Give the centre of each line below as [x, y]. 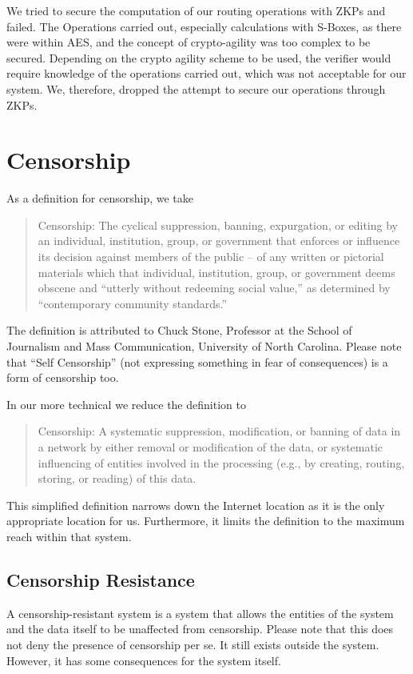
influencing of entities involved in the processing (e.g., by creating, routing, [221, 462]
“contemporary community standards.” [133, 303]
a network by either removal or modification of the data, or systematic [210, 447]
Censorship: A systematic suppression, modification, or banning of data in [219, 431]
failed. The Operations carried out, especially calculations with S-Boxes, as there [204, 26]
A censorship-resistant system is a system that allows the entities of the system [200, 613]
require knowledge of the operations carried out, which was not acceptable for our [206, 73]
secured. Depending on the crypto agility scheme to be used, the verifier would [199, 57]
